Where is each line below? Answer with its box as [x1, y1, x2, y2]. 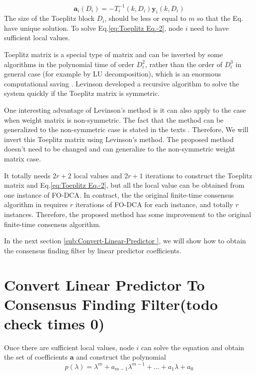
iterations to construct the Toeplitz [145, 170, 253, 180]
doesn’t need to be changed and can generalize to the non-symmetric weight [4, 144, 236, 154]
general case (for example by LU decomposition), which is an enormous [4, 69, 221, 79]
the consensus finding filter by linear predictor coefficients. [4, 245, 181, 255]
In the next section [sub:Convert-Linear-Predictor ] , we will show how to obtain [4, 235, 246, 246]
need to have [190, 22, 229, 33]
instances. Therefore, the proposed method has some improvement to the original [4, 209, 252, 219]
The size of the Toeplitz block [4, 13, 95, 23]
